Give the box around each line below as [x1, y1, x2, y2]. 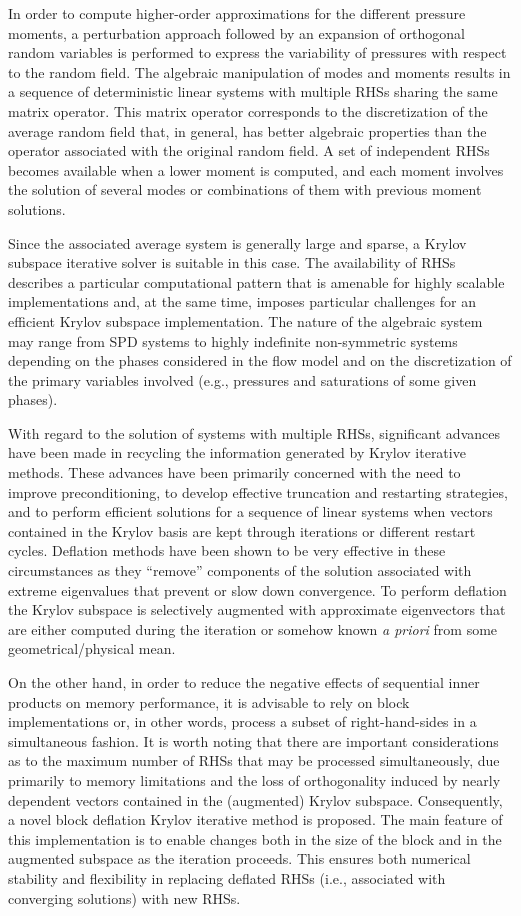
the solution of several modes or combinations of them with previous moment [8, 179, 482, 200]
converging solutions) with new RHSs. [8, 887, 241, 908]
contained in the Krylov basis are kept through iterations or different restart [8, 520, 476, 541]
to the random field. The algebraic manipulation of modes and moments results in [8, 61, 511, 82]
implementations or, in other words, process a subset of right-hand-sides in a [8, 711, 477, 732]
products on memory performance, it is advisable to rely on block [8, 691, 410, 712]
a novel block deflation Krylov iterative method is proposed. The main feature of [8, 809, 503, 830]
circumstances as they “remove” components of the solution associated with [8, 560, 472, 581]
